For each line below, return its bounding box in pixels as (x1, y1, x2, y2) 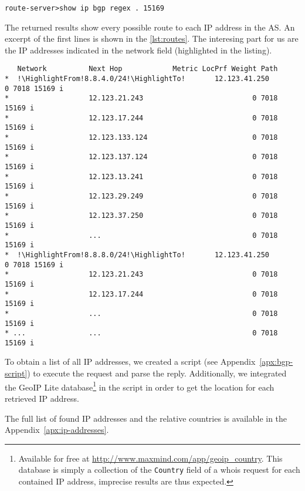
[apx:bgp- (259, 355, 293, 368)
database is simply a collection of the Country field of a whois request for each (18, 463, 300, 476)
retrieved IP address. (5, 392, 79, 404)
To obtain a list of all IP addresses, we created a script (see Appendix (5, 355, 256, 368)
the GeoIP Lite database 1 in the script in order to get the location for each (5, 379, 274, 393)
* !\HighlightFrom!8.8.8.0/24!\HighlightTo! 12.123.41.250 (5, 250, 270, 259)
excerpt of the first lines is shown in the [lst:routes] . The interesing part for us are (5, 32, 299, 45)
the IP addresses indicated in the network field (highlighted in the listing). (5, 43, 272, 56)
